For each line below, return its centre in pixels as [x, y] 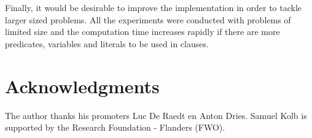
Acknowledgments [82, 86]
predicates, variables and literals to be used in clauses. [107, 43]
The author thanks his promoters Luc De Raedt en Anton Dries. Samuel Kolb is [156, 115]
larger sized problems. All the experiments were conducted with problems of [148, 19]
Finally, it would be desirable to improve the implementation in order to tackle [154, 7]
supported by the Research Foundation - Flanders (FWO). [115, 127]
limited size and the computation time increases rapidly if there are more [142, 32]
